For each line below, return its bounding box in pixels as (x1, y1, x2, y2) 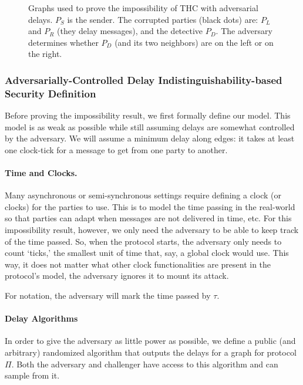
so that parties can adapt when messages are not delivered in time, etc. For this (5, 212, 292, 224)
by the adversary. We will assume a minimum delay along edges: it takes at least (5, 132, 295, 144)
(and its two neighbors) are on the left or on (115, 36, 274, 48)
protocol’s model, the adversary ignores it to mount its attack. (5, 269, 229, 282)
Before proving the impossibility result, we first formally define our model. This (5, 109, 291, 121)
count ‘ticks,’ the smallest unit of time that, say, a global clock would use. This (5, 246, 289, 259)
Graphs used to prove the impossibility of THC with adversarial (28, 2, 258, 13)
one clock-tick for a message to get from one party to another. (5, 143, 228, 156)
